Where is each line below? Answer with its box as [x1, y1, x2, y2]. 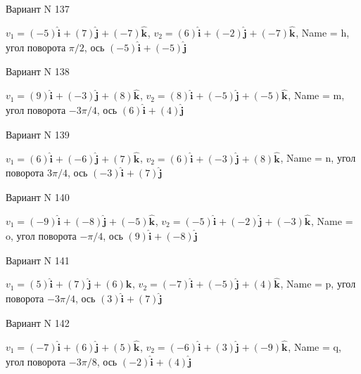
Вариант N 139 [6, 127, 70, 141]
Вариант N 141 [6, 252, 70, 267]
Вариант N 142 [6, 316, 70, 330]
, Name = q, [288, 339, 341, 354]
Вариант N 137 [6, 1, 70, 15]
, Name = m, [288, 88, 345, 103]
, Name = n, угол [280, 150, 356, 165]
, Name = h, [296, 25, 350, 39]
